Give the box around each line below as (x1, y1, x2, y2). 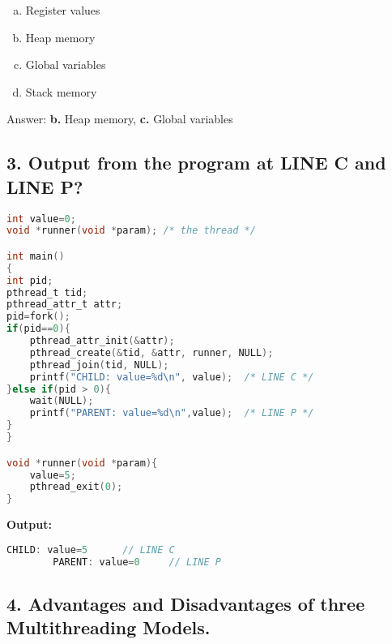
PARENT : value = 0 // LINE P (53, 556, 221, 568)
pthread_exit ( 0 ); (29, 481, 123, 493)
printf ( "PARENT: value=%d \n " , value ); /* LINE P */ (29, 407, 314, 419)
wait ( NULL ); (29, 395, 94, 407)
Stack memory (25, 83, 97, 100)
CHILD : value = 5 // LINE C (6, 543, 175, 556)
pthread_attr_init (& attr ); (29, 335, 175, 347)
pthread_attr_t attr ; (6, 298, 123, 311)
